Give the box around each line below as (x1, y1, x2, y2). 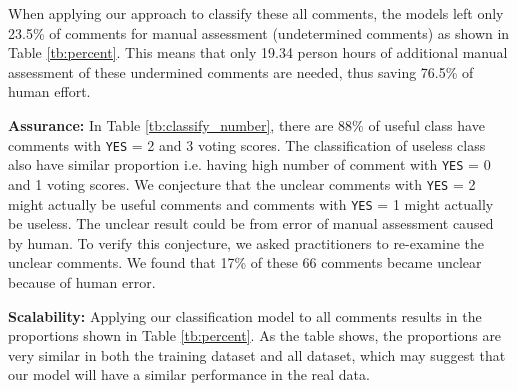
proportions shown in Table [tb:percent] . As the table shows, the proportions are (8, 325, 502, 346)
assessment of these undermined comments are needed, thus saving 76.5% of (8, 61, 474, 82)
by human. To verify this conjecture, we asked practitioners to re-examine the (8, 232, 485, 253)
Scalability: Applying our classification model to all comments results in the (8, 305, 482, 326)
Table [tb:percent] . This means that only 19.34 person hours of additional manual (8, 42, 508, 63)
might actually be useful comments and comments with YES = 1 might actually (8, 193, 494, 214)
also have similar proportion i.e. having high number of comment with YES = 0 (8, 154, 491, 175)
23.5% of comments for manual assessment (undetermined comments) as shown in (8, 22, 510, 43)
